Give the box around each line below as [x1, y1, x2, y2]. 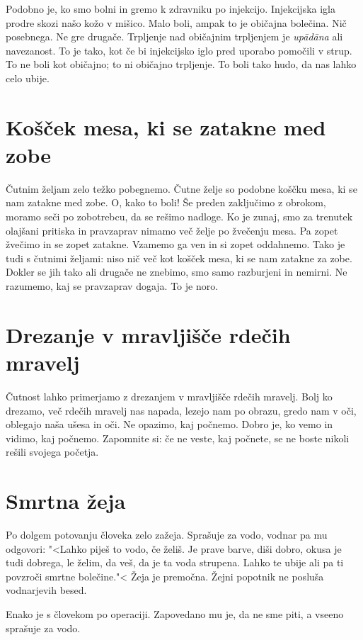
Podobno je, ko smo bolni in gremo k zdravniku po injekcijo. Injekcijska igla [6, 1, 335, 16]
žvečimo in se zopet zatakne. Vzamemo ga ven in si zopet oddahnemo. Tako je [6, 237, 345, 252]
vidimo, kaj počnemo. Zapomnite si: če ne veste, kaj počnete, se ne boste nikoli [6, 430, 350, 445]
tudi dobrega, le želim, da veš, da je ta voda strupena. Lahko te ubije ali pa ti [6, 555, 344, 570]
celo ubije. [6, 70, 50, 85]
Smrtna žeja [6, 486, 126, 515]
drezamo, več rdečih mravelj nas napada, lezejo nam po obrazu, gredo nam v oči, [6, 403, 357, 417]
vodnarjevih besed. [6, 583, 87, 597]
